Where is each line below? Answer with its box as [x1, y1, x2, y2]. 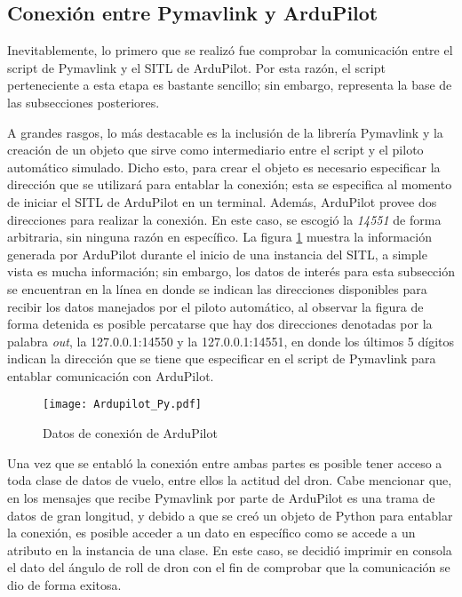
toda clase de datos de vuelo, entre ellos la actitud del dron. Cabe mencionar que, [7, 471, 452, 490]
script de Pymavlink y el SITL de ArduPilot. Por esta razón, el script [7, 58, 386, 76]
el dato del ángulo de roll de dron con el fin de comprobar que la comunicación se [7, 558, 450, 577]
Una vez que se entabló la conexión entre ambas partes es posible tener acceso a [7, 453, 442, 472]
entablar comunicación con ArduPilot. [7, 366, 214, 385]
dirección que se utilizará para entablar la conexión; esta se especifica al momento [7, 175, 452, 194]
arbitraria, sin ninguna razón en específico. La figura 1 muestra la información [7, 227, 432, 246]
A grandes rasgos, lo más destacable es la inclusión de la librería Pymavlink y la [7, 123, 443, 141]
